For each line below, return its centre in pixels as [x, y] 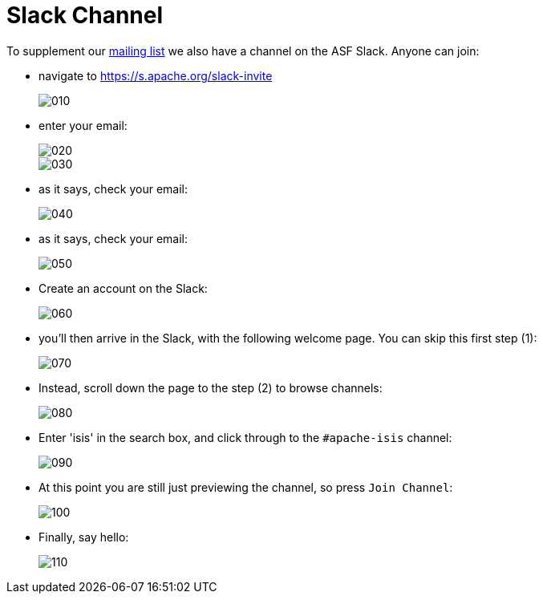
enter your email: [83, 125]
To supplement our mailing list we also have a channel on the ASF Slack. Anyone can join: [243, 51]
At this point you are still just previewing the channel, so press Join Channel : [246, 487]
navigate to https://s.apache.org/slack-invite [156, 75]
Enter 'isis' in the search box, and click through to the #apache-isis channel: [245, 437]
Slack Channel [85, 15]
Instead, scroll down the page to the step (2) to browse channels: [211, 387]
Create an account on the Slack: [123, 288]
